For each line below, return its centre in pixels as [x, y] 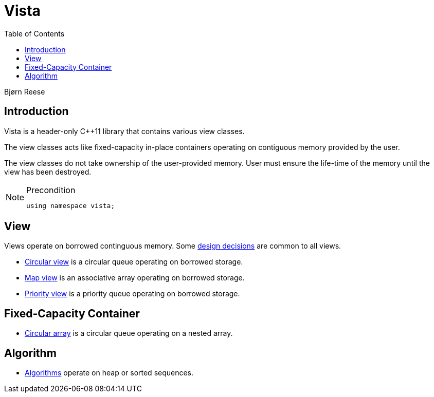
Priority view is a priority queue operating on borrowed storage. [132, 294]
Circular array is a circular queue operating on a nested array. [129, 333]
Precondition [51, 190]
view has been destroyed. [48, 172]
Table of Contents [34, 33]
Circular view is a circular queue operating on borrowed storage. [134, 262]
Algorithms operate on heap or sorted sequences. [109, 373]
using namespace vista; [71, 205]
